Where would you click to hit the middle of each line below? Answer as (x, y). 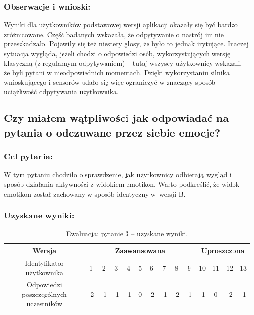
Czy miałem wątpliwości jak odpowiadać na (116, 118)
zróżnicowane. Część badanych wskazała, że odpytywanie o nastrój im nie (114, 34)
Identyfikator (44, 263)
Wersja (44, 250)
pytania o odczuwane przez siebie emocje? (112, 132)
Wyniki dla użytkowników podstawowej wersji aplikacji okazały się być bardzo (121, 25)
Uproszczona (223, 250)
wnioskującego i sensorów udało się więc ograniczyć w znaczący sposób (110, 82)
